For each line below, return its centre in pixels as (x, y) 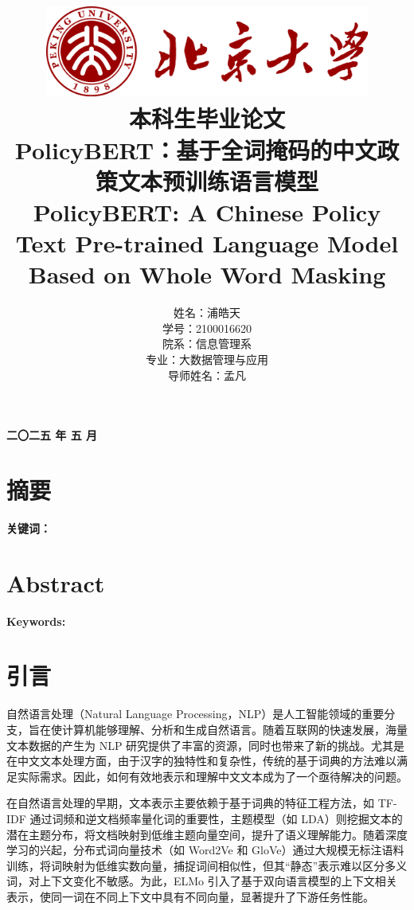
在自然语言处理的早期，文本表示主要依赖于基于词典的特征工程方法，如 (190, 803)
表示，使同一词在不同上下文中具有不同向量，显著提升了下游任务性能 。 (190, 896)
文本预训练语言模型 (218, 180)
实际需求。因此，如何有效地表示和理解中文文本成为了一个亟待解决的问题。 (212, 776)
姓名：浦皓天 (207, 312)
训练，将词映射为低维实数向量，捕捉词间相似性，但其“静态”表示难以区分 (196, 865)
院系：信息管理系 (207, 344)
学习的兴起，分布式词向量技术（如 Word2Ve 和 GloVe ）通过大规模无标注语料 (205, 850)
